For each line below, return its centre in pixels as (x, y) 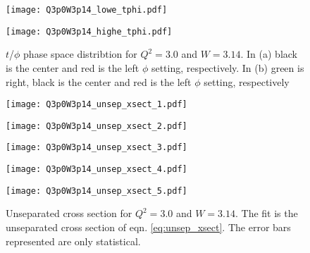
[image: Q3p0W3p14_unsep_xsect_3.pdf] (97, 148)
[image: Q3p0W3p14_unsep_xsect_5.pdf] (97, 191)
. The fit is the (266, 213)
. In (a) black (269, 54)
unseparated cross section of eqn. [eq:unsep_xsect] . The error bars (148, 227)
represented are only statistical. (73, 241)
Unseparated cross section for (69, 213)
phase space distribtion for (80, 54)
